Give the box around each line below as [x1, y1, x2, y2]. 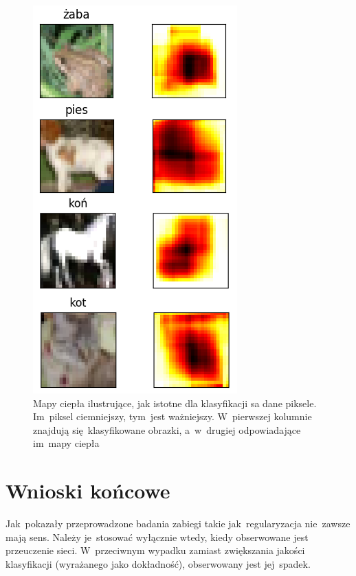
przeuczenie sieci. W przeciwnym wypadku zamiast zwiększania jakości [5, 543, 305, 557]
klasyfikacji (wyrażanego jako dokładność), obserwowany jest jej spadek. [5, 556, 311, 571]
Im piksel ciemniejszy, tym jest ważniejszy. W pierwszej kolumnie [33, 409, 312, 424]
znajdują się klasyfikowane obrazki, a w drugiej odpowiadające [33, 422, 301, 437]
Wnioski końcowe [5, 476, 170, 505]
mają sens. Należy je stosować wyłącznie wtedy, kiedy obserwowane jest [5, 529, 309, 544]
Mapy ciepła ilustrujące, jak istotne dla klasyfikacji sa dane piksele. [33, 395, 317, 410]
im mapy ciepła [33, 436, 100, 450]
